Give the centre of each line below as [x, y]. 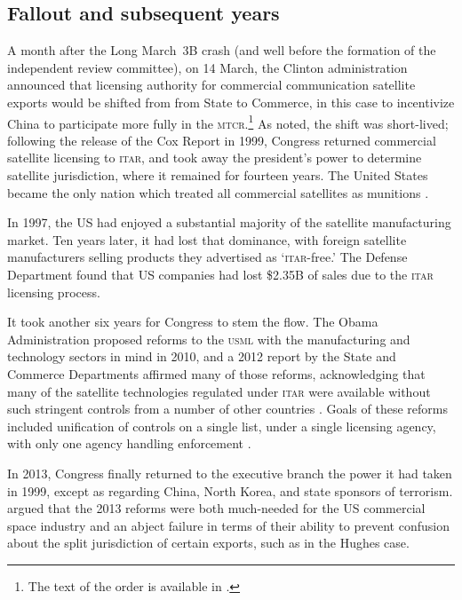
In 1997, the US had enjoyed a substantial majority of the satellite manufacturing [229, 222]
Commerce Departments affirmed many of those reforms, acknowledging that [216, 373]
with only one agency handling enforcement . [129, 443]
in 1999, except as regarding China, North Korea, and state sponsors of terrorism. [230, 490]
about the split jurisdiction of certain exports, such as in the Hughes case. [208, 543]
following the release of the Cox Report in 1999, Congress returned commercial [222, 140]
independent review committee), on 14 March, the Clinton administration [207, 67]
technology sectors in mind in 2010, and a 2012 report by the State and [202, 356]
